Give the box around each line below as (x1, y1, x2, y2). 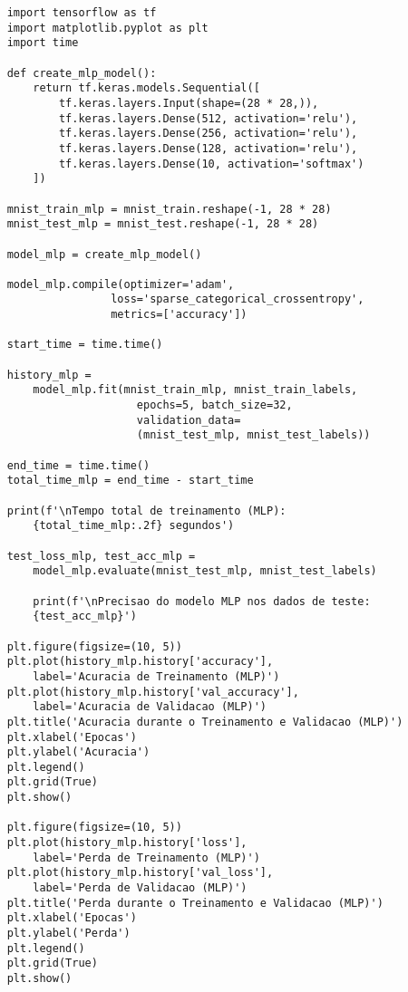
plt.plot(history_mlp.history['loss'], (6, 836, 248, 850)
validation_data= (136, 413, 241, 427)
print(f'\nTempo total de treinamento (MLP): (6, 504, 287, 517)
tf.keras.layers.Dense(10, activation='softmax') (58, 157, 364, 170)
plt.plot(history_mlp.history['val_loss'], (6, 866, 274, 880)
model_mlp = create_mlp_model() (6, 247, 202, 261)
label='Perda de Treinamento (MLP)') (33, 851, 260, 864)
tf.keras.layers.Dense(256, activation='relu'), (58, 127, 358, 140)
